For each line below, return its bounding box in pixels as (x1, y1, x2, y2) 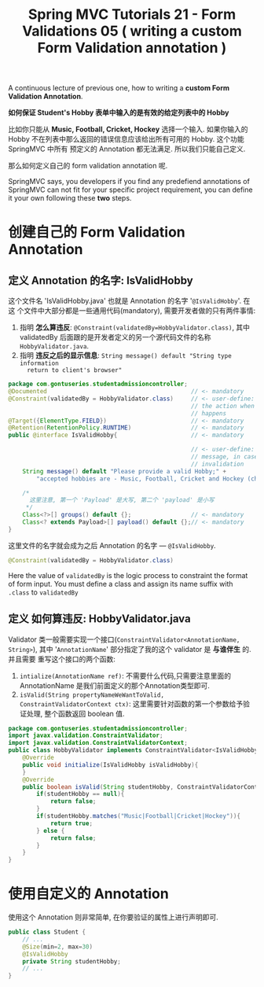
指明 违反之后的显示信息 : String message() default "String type (19, 351, 232, 360)
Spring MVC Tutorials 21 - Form (27, 6, 236, 24)
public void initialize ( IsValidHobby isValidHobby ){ (22, 761, 199, 768)
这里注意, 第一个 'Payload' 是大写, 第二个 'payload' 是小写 (28, 496, 214, 504)
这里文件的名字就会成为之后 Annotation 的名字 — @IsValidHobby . (8, 540, 216, 550)
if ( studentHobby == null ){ (36, 790, 125, 798)
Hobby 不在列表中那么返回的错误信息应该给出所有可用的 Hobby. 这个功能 (8, 134, 245, 144)
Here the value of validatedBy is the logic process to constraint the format (8, 570, 248, 580)
